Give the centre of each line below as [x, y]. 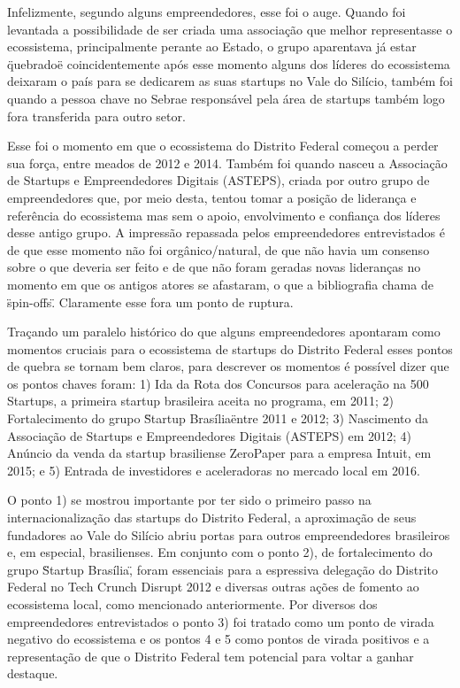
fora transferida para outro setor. [96, 116]
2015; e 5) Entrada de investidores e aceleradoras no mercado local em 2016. [214, 470]
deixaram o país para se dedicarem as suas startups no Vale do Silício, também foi [230, 81]
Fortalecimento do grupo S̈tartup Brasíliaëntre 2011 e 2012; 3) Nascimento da [218, 418]
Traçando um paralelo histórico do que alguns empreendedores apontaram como [224, 332]
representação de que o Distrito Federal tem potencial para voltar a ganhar [211, 656]
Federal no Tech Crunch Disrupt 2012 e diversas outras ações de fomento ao [213, 587]
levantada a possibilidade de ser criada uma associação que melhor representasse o [230, 29]
